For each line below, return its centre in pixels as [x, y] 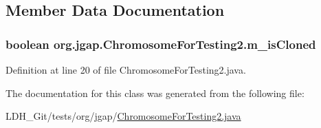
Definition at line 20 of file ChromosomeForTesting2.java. [126, 70]
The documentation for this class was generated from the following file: [155, 93]
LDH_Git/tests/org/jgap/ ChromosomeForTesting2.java [123, 116]
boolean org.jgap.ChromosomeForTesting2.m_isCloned [161, 44]
